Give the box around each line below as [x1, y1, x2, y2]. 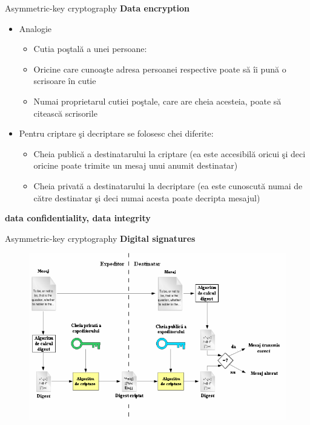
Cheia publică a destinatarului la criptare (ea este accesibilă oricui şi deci [33, 147, 306, 160]
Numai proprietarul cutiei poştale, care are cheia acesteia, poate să [33, 94, 282, 107]
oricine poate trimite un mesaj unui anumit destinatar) [33, 159, 238, 172]
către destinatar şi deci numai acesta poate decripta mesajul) [33, 191, 260, 204]
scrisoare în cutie [33, 74, 96, 87]
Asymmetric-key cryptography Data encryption [5, 2, 190, 14]
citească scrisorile [33, 106, 97, 119]
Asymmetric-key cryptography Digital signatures [5, 232, 196, 244]
